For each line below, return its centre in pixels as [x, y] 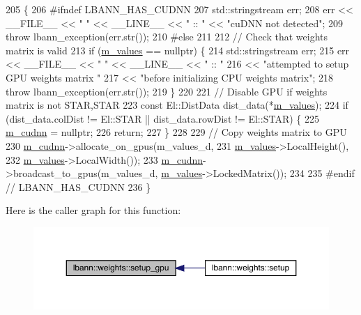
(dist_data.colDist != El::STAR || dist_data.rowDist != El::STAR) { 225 [162, 118]
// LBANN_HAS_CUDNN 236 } [78, 186]
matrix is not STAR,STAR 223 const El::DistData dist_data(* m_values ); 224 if [177, 105]
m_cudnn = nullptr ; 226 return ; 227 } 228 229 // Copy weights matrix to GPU [176, 132]
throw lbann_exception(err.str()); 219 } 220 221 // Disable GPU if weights [167, 91]
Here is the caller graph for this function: [93, 210]
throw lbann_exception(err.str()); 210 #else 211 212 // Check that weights [167, 37]
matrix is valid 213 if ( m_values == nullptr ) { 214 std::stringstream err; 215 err [178, 50]
